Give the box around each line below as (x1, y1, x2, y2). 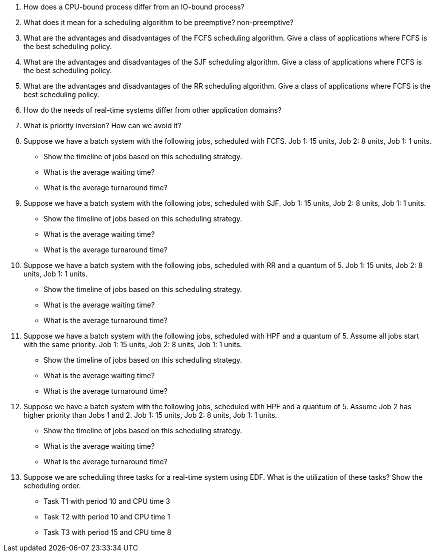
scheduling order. (23, 481, 81, 490)
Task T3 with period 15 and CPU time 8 (43, 528, 171, 536)
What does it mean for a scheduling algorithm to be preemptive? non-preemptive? (23, 18, 294, 27)
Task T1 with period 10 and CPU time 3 (43, 497, 170, 505)
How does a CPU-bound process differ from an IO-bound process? (23, 3, 244, 11)
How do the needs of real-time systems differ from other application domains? (23, 106, 281, 114)
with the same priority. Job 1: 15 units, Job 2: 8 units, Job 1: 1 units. (23, 340, 242, 349)
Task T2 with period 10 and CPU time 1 (43, 512, 170, 521)
